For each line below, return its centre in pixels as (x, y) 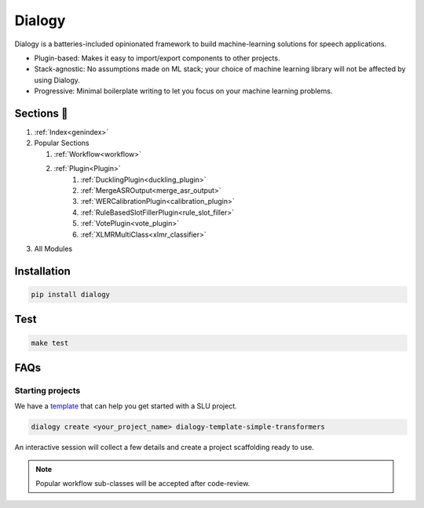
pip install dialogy (70, 294)
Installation (42, 271)
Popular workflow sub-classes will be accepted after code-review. (143, 484)
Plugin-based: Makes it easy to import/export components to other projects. (157, 58)
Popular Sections (62, 143)
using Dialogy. (57, 80)
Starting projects (48, 390)
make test (50, 343)
